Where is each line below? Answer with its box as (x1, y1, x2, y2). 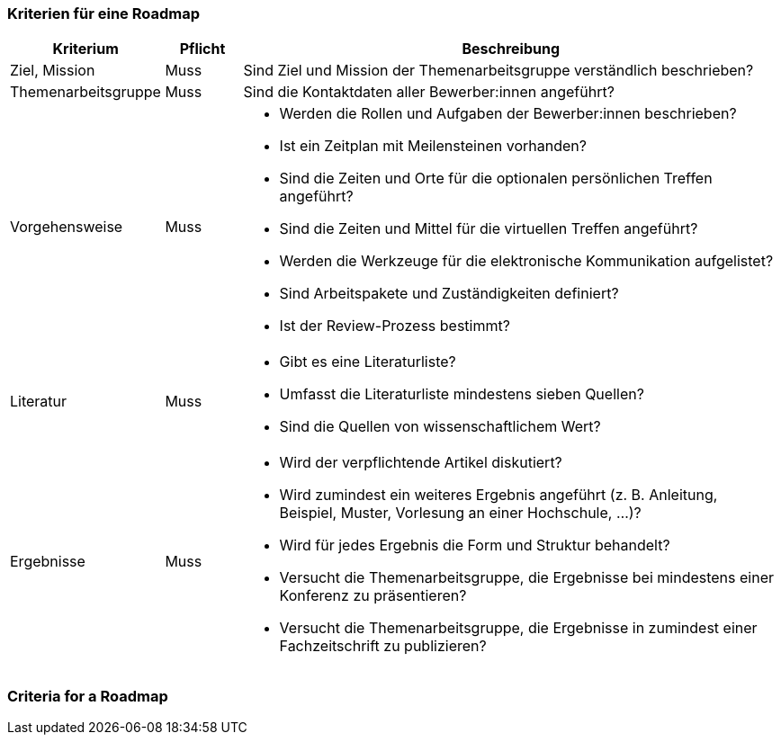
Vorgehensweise (10, 218, 123, 237)
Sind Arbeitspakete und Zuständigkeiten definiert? (279, 284, 619, 303)
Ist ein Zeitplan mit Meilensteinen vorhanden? (279, 137, 587, 156)
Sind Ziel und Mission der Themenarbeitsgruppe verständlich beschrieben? (243, 61, 754, 80)
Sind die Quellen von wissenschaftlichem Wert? (279, 417, 601, 436)
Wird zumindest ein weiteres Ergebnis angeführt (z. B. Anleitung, (279, 486, 718, 505)
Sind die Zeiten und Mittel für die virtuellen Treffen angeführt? (279, 219, 698, 238)
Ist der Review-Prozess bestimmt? (279, 317, 510, 335)
